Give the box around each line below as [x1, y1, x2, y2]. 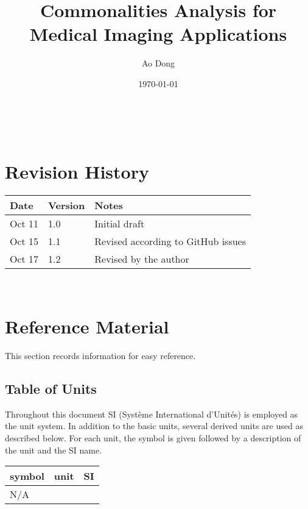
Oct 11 [10, 216, 39, 231]
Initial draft [94, 216, 145, 231]
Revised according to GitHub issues [94, 234, 247, 249]
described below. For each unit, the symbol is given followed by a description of [5, 431, 301, 444]
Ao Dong [141, 57, 175, 69]
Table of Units [5, 379, 97, 397]
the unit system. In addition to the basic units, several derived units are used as [5, 419, 303, 432]
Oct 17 [10, 252, 39, 266]
